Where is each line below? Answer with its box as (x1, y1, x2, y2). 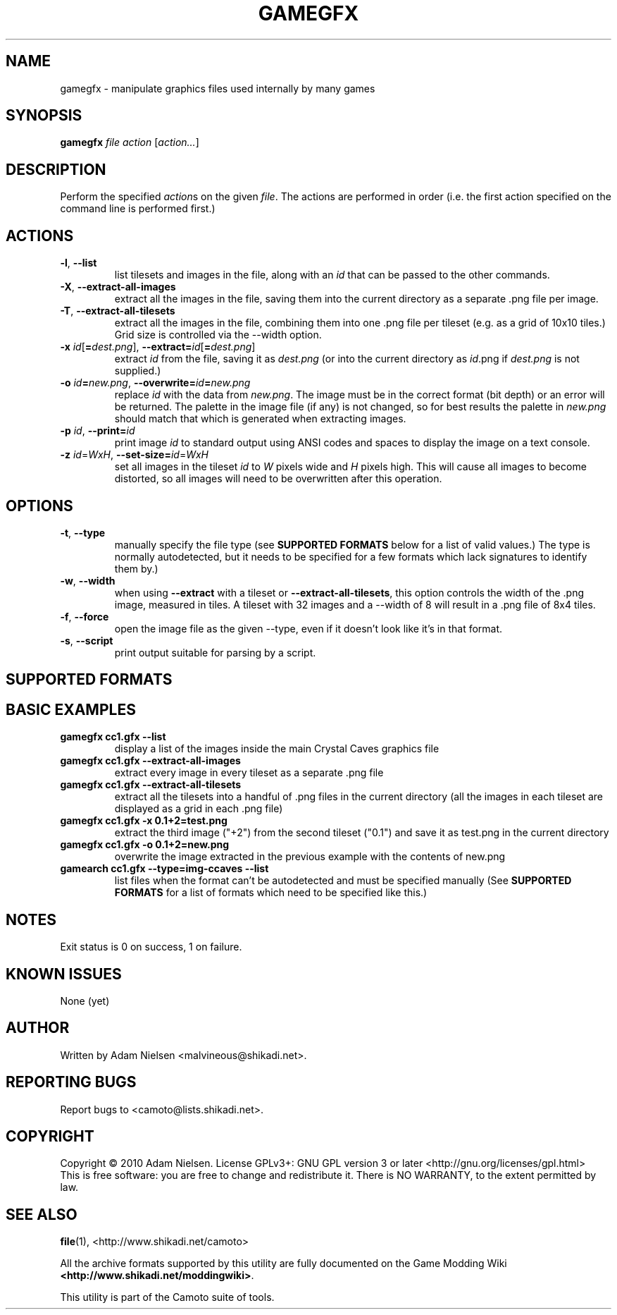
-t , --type (60, 526, 106, 539)
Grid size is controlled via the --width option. (114, 329, 322, 341)
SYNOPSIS (6, 106, 82, 125)
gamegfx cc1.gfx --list (60, 730, 166, 743)
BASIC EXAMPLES (6, 700, 136, 718)
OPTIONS (6, 496, 73, 515)
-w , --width (60, 574, 116, 587)
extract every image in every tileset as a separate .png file (114, 766, 384, 779)
